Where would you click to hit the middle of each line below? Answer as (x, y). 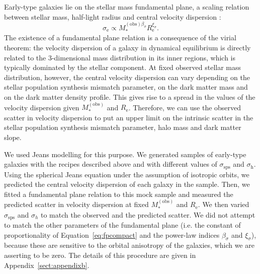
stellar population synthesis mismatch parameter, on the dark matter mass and (126, 87)
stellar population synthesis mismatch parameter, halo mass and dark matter (123, 127)
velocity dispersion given (42, 107)
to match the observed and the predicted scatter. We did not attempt (148, 214)
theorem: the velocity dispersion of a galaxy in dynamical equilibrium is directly (127, 47)
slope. (13, 137)
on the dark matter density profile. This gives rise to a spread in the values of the (130, 96)
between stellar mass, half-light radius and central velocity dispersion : (113, 16)
